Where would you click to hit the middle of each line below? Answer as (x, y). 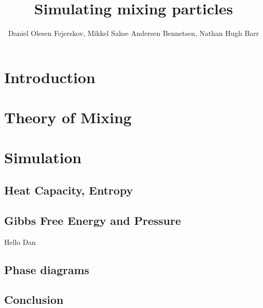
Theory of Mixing (68, 117)
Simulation (43, 157)
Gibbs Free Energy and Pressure (93, 220)
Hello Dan (20, 242)
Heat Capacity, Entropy (69, 190)
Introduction (50, 77)
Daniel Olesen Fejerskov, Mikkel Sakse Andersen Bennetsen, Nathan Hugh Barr (134, 33)
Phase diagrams (47, 269)
